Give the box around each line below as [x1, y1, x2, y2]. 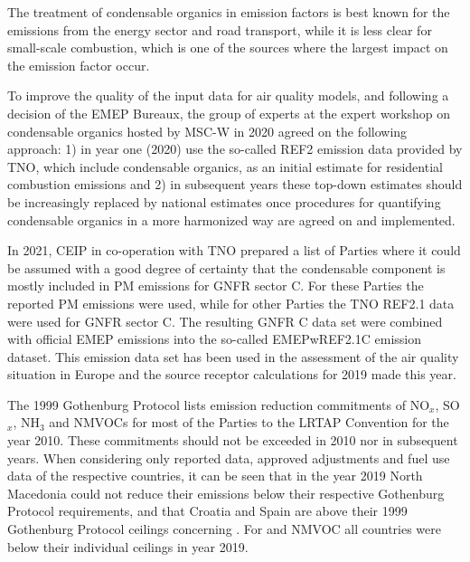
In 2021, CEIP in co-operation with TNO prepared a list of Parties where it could [7, 241, 461, 260]
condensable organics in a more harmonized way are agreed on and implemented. [7, 210, 456, 229]
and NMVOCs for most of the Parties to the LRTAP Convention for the [49, 413, 449, 432]
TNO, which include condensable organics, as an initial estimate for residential [7, 157, 443, 176]
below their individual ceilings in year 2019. [7, 537, 249, 556]
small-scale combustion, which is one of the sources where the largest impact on [7, 38, 448, 57]
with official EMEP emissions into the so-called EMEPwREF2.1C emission [7, 329, 421, 348]
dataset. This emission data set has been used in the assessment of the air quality [7, 347, 459, 366]
